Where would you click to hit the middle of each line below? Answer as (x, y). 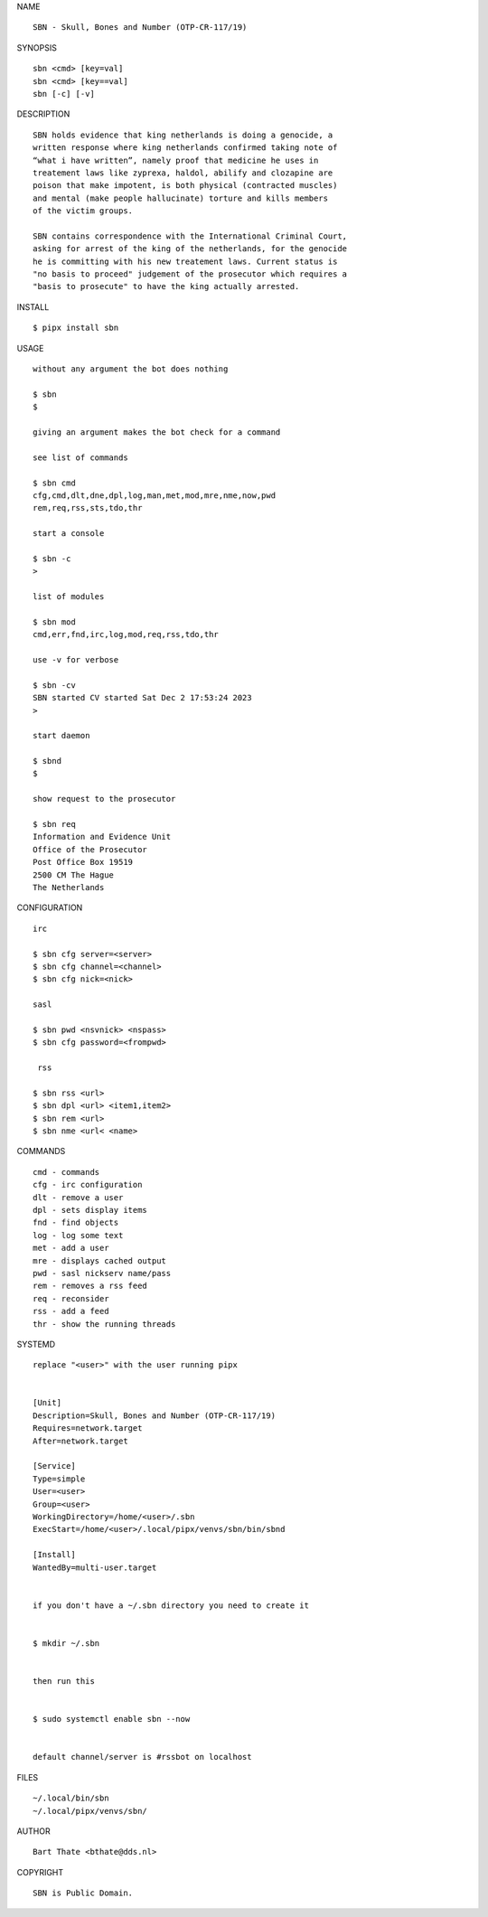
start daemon (61, 736)
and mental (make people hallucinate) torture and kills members (181, 198)
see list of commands (80, 457)
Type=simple (59, 1479)
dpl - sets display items (90, 1210)
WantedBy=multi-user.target (95, 1567)
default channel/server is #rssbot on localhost (142, 1757)
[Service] (54, 1466)
